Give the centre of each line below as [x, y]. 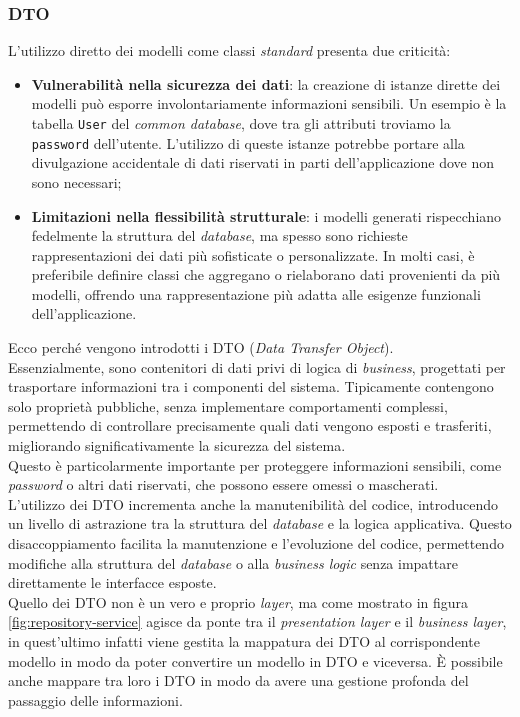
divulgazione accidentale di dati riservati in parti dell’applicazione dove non [263, 162]
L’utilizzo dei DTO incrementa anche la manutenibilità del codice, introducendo [253, 503]
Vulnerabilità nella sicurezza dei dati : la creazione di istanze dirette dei [266, 83]
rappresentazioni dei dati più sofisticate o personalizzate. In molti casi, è [253, 254]
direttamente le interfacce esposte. [112, 582]
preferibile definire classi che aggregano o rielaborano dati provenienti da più [266, 274]
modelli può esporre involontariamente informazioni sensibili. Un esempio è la [269, 103]
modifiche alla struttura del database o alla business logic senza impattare [233, 562]
